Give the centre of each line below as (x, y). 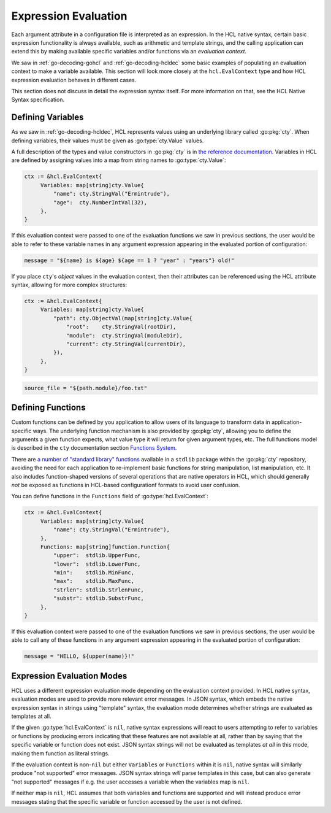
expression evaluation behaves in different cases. (74, 80)
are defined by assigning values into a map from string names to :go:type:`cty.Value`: (119, 160)
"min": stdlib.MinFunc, (94, 573)
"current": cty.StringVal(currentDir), (126, 344)
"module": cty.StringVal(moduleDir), (125, 335)
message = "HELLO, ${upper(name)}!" (79, 656)
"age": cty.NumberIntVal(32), (100, 202)
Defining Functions (48, 408)
